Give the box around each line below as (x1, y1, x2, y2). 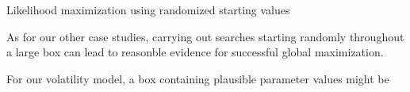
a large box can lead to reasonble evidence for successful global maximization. (6, 44, 384, 60)
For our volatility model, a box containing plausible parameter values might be (6, 70, 389, 86)
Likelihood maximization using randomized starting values (6, 2, 290, 17)
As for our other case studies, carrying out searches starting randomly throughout (6, 28, 404, 44)
